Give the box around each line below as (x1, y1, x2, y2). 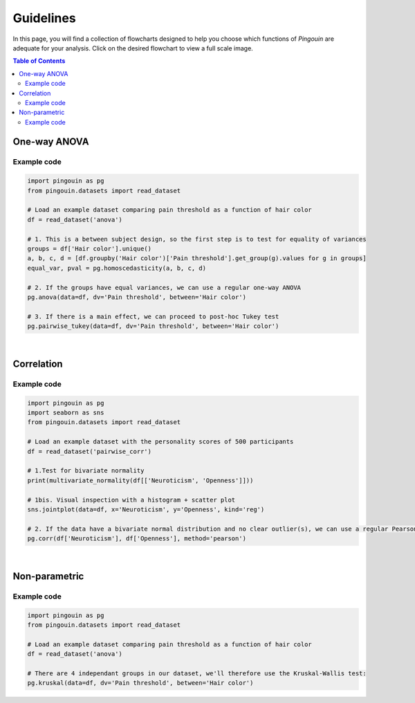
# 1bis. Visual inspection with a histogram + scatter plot (27, 495, 236, 504)
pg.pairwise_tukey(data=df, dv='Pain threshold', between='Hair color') (27, 322, 279, 330)
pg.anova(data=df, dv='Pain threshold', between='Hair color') (27, 293, 247, 301)
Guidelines (12, 10, 76, 26)
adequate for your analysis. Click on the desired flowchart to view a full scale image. (12, 44, 254, 52)
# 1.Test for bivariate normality (27, 467, 145, 475)
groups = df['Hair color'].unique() (27, 244, 152, 253)
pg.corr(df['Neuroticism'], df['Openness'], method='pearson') (27, 535, 247, 542)
